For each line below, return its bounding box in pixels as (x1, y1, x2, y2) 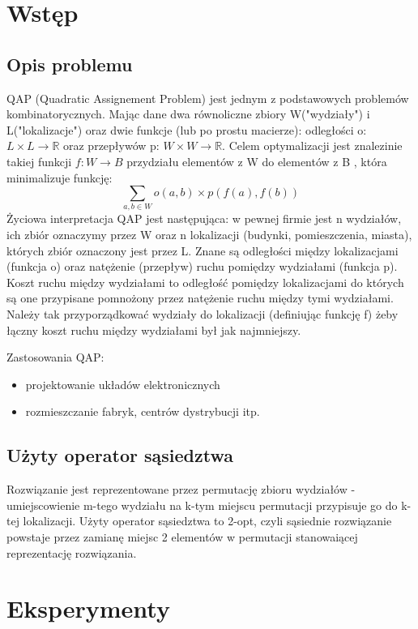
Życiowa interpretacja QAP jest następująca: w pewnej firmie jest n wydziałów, (6, 210, 402, 227)
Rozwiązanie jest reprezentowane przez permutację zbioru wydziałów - (6, 481, 356, 498)
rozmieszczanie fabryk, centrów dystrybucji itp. (25, 403, 260, 420)
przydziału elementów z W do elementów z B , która (126, 152, 387, 169)
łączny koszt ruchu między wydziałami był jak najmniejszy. (6, 321, 301, 338)
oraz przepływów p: (63, 137, 160, 154)
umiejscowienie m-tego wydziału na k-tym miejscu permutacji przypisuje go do (6, 496, 398, 513)
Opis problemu (6, 51, 133, 76)
